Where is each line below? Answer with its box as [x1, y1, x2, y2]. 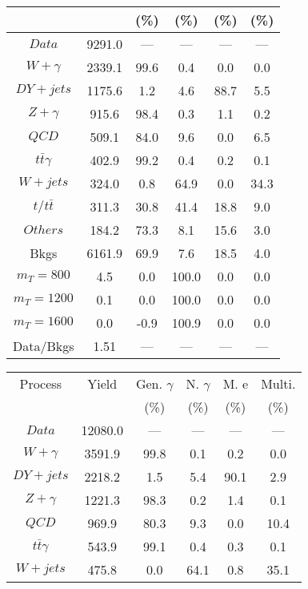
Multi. [261, 374, 296, 393]
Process [19, 374, 62, 393]
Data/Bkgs [13, 337, 74, 355]
